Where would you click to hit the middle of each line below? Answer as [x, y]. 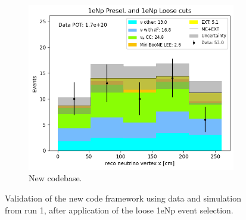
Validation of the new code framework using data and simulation [123, 198]
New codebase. [55, 178]
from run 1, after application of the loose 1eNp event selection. [119, 210]
